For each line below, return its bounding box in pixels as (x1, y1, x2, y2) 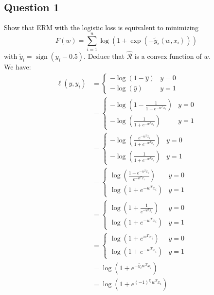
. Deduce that (84, 51, 125, 61)
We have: (4, 62, 31, 72)
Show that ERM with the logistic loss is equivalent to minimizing (4, 22, 199, 33)
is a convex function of (134, 51, 202, 61)
